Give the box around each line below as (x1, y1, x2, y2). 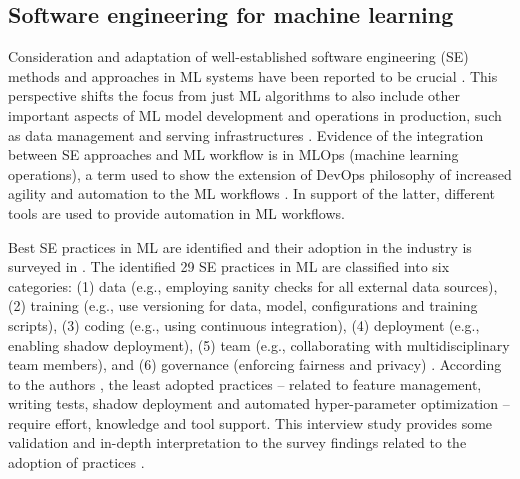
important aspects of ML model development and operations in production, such (8, 104, 502, 125)
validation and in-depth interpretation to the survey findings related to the (8, 432, 467, 453)
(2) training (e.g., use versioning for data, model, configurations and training (8, 295, 478, 316)
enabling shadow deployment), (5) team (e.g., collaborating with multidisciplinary (8, 334, 510, 355)
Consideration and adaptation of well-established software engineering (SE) (8, 46, 469, 67)
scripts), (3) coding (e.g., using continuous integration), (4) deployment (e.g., (8, 314, 480, 335)
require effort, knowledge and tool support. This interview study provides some (8, 412, 493, 433)
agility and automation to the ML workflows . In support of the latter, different (8, 183, 496, 204)
